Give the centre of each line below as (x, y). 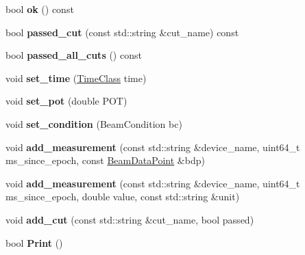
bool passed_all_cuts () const (74, 55)
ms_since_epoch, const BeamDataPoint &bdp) (105, 160)
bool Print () (34, 242)
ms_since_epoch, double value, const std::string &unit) (123, 197)
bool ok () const (40, 9)
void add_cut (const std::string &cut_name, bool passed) (130, 219)
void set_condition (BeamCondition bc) (94, 123)
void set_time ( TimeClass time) (76, 78)
